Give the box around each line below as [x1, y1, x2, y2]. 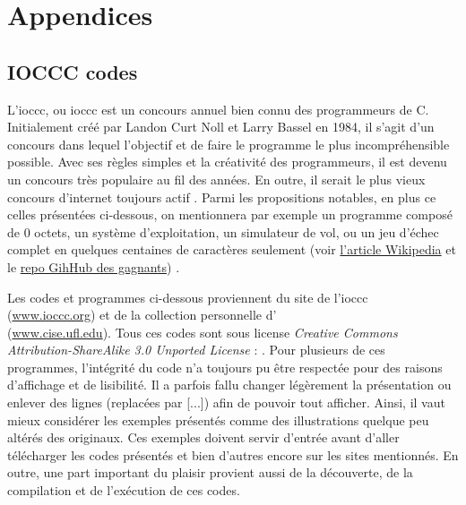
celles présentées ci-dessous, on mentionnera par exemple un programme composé [7, 205, 453, 224]
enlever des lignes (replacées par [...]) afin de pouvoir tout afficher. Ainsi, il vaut [7, 393, 445, 412]
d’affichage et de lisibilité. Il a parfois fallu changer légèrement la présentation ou [7, 375, 452, 394]
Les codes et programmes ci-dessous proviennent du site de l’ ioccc [7, 287, 368, 306]
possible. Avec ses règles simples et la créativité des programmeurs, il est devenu [7, 152, 447, 171]
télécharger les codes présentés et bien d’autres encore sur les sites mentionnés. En [7, 445, 459, 464]
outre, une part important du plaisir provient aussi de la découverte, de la [7, 463, 413, 482]
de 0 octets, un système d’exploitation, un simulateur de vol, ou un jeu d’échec [7, 222, 439, 241]
